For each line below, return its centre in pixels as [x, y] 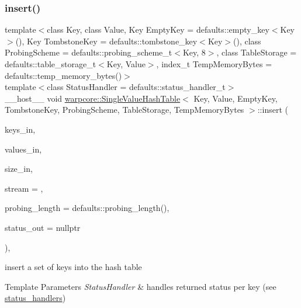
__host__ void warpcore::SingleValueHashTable [93, 98]
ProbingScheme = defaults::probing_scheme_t [89, 52]
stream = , [24, 188]
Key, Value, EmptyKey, [236, 98]
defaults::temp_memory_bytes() [63, 75]
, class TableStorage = [257, 52]
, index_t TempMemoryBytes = [214, 64]
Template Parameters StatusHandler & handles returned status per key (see [141, 286]
